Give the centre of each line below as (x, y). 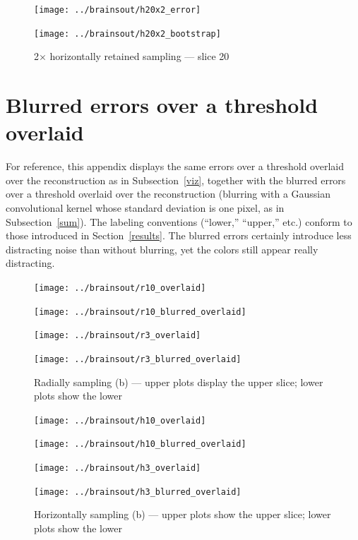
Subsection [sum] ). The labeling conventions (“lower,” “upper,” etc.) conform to (179, 221)
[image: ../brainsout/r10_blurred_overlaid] (140, 312)
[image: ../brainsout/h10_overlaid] (120, 420)
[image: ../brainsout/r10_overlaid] (120, 288)
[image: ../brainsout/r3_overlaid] (118, 336)
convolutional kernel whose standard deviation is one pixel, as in (145, 208)
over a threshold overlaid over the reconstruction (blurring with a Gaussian (168, 194)
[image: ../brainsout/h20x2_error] (118, 10)
